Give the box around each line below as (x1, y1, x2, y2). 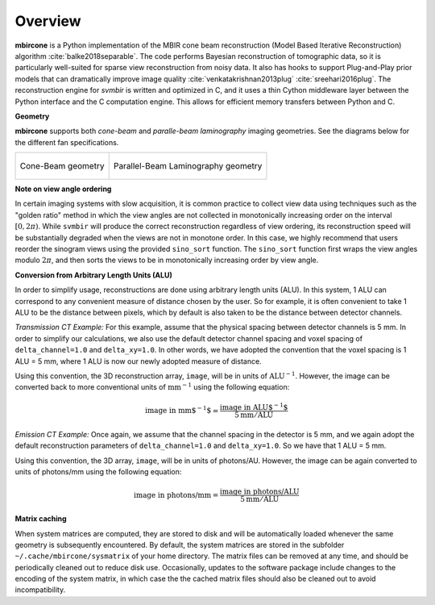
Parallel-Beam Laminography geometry (113, 161, 263, 172)
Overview (14, 12, 81, 30)
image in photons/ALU (219, 487, 300, 496)
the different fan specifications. (14, 137, 119, 147)
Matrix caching (14, 514, 68, 524)
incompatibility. (14, 585, 66, 595)
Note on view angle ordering (14, 184, 112, 194)
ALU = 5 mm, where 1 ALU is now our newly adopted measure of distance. (14, 356, 262, 366)
